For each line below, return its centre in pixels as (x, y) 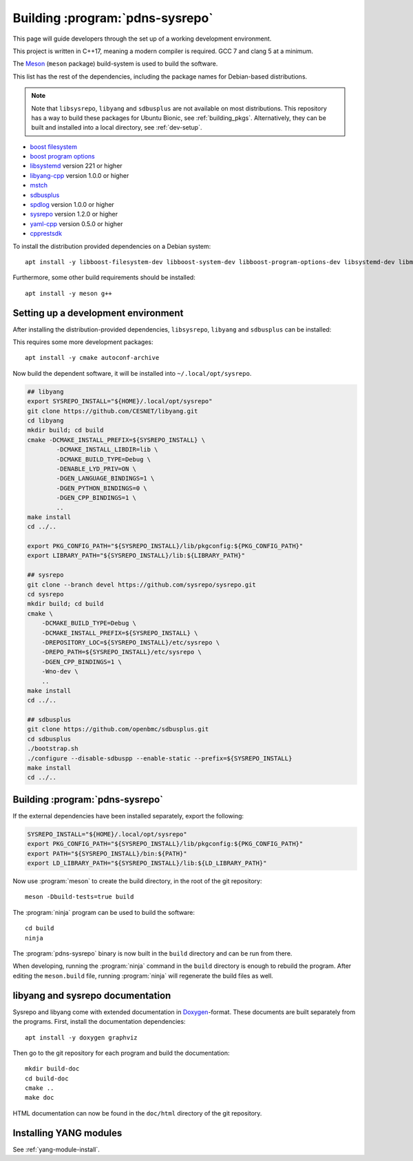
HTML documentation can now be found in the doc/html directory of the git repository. (137, 1113)
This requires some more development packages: (83, 342)
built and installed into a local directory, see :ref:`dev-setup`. (117, 128)
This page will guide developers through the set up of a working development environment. (142, 39)
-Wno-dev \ (60, 672)
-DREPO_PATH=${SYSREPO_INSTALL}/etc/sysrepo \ (122, 652)
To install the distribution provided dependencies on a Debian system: (112, 246)
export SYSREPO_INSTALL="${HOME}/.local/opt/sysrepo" (120, 401)
